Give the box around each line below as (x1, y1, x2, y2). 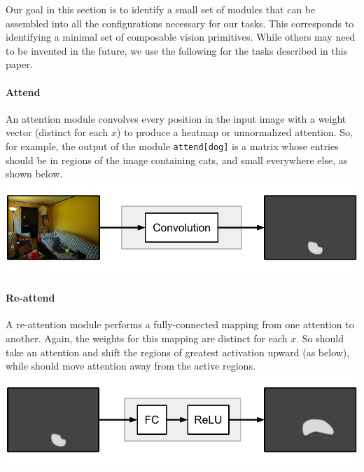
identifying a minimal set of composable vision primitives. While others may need (6, 29, 356, 44)
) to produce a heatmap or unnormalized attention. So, (117, 125, 353, 140)
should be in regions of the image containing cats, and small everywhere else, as (6, 152, 348, 167)
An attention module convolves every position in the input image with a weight (6, 111, 346, 126)
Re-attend (6, 290, 55, 305)
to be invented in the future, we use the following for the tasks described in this (6, 43, 348, 58)
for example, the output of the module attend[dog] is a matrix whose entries (6, 138, 339, 153)
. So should (296, 331, 344, 346)
